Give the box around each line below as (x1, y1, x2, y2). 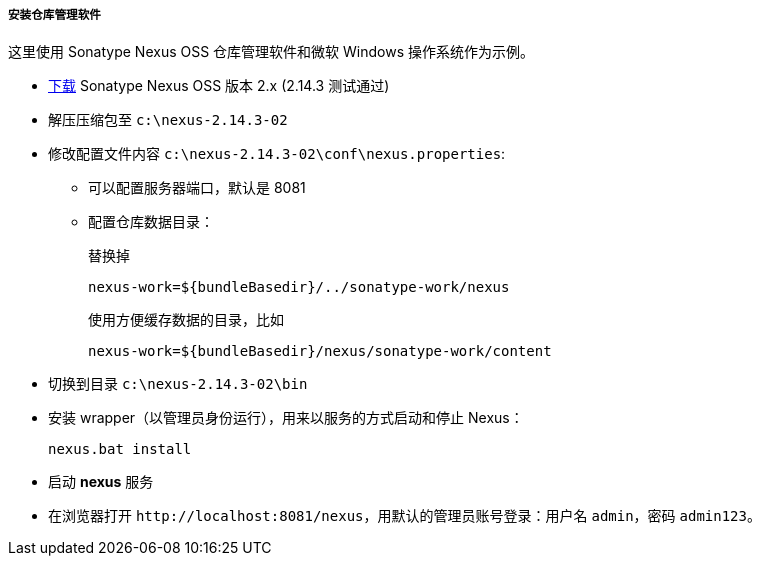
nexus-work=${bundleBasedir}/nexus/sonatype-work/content (88, 343, 552, 360)
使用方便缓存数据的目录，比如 (88, 311, 284, 329)
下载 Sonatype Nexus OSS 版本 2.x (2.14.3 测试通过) (48, 77, 390, 95)
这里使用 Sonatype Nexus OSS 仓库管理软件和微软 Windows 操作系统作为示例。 (8, 43, 534, 61)
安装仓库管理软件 (8, 8, 101, 22)
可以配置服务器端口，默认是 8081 (88, 179, 306, 197)
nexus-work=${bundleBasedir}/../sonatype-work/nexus (88, 279, 510, 296)
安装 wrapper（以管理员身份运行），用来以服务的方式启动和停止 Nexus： (48, 409, 524, 427)
